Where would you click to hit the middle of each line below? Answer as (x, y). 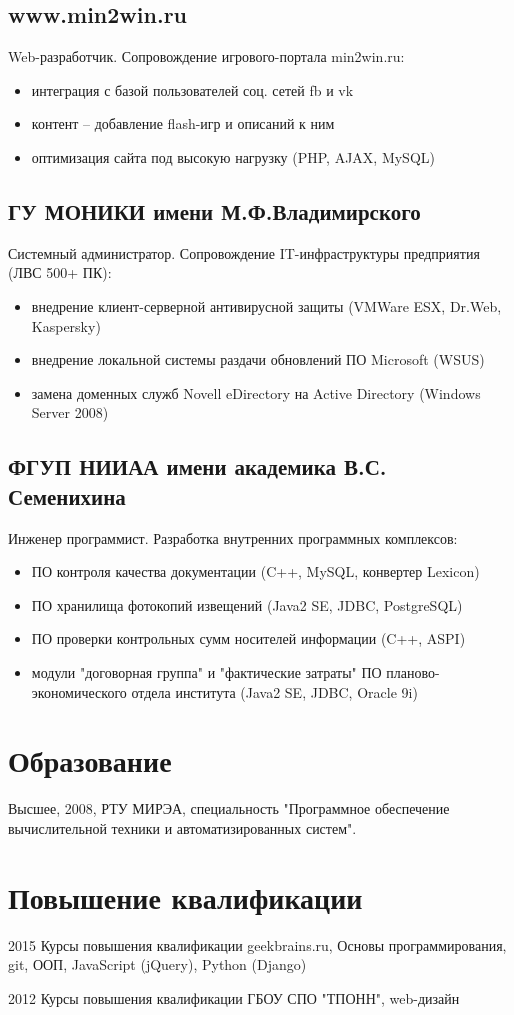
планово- (413, 671)
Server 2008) (70, 412)
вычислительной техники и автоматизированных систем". (182, 827)
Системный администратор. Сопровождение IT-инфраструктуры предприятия (244, 252)
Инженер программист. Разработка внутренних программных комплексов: (233, 537)
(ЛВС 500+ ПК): (60, 272)
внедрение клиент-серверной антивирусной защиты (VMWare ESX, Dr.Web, (266, 305)
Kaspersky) (66, 325)
